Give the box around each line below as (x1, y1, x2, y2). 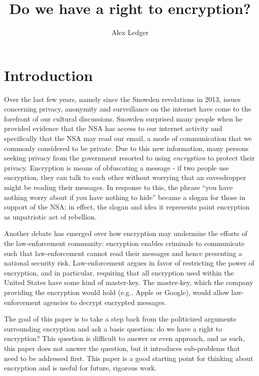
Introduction (4, 64, 93, 85)
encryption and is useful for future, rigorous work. (4, 362, 157, 373)
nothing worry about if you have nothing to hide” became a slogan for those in (4, 191, 245, 202)
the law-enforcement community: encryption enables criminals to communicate (4, 237, 244, 248)
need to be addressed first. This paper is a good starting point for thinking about (4, 352, 253, 363)
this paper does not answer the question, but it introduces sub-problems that (4, 342, 240, 353)
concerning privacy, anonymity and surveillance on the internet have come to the (4, 103, 251, 114)
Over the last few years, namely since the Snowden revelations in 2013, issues (4, 93, 241, 104)
